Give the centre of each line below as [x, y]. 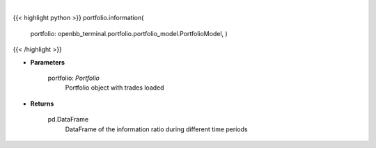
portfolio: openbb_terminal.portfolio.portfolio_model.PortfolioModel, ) [129, 33]
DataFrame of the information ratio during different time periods [156, 129]
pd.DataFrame [68, 120]
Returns [42, 104]
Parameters [48, 62]
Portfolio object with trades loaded [115, 88]
